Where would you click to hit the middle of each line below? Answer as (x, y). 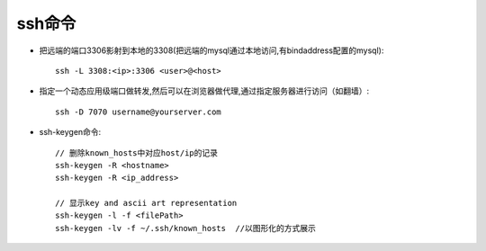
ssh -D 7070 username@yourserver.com (139, 112)
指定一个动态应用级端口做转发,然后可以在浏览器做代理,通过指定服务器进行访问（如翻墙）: (204, 91)
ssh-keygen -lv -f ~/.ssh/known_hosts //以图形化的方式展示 (186, 228)
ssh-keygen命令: (70, 132)
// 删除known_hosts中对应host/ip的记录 (137, 152)
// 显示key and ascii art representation (146, 203)
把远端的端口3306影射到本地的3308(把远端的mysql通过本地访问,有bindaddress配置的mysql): (211, 50)
